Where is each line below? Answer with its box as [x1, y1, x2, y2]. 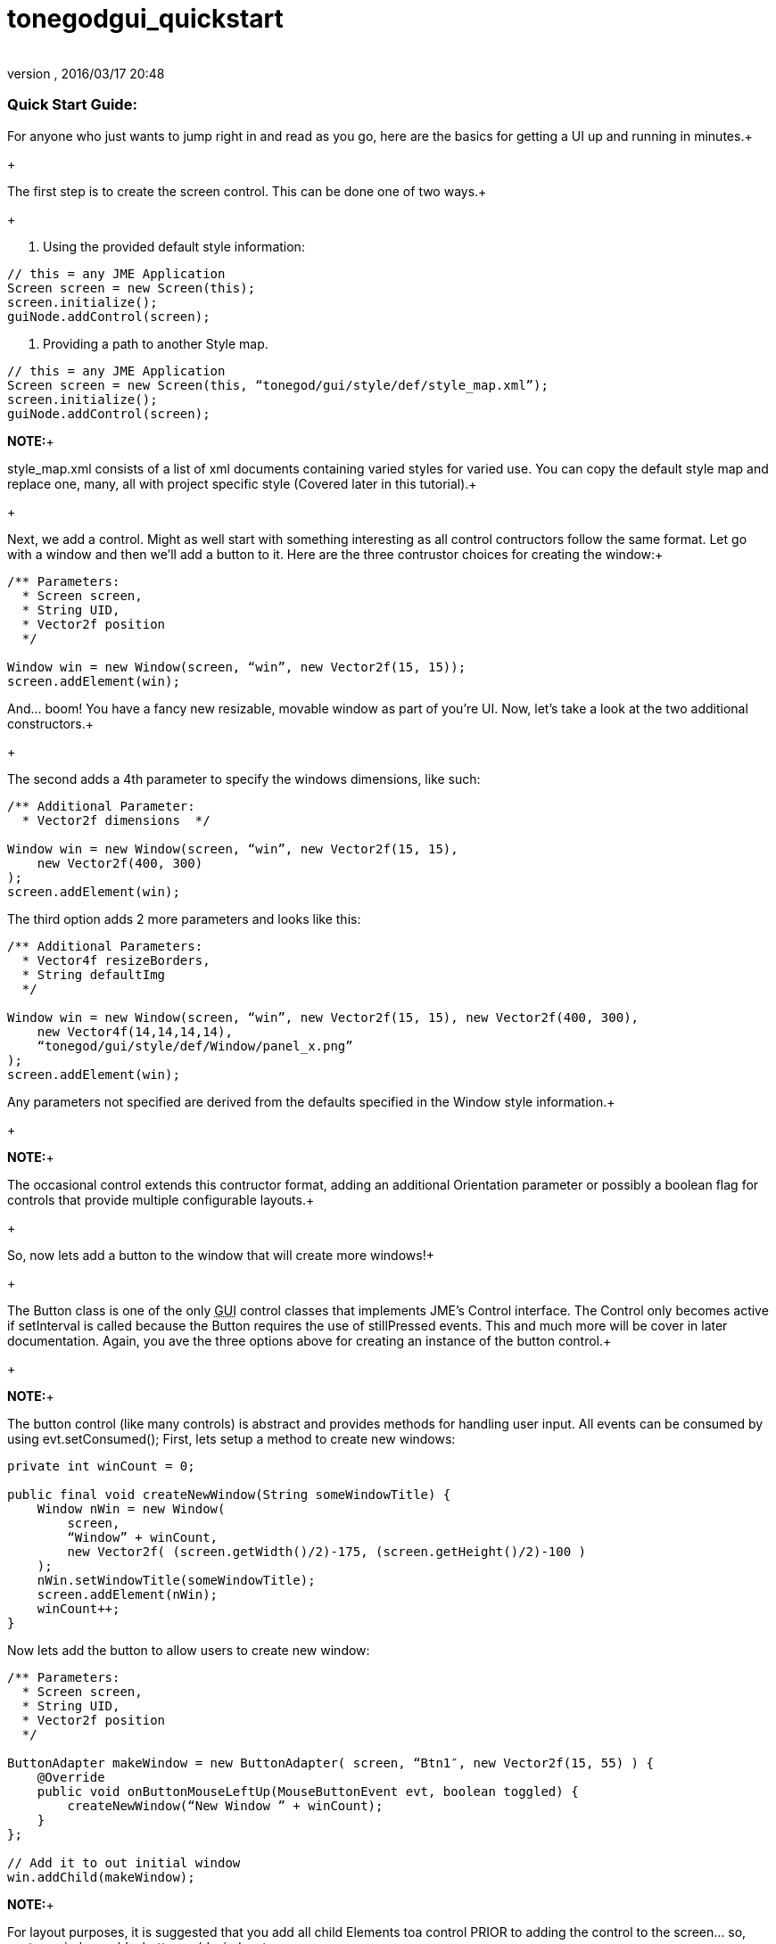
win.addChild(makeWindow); [7, 1869, 195, 1884]
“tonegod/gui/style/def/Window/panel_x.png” [37, 1038, 353, 1053]
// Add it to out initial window [7, 1855, 241, 1870]
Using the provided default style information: [43, 238, 305, 254]
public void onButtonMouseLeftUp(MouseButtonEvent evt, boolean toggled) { [37, 1783, 579, 1799]
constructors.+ [7, 715, 94, 731]
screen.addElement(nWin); [37, 1586, 219, 1602]
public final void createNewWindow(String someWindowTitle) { [7, 1487, 451, 1502]
